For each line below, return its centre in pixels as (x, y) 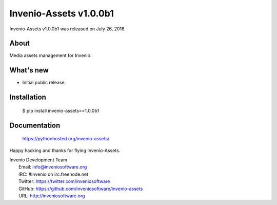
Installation (28, 97)
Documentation (35, 125)
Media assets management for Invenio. (51, 55)
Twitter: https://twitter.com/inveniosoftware (64, 181)
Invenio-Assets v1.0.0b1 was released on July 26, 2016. (67, 29)
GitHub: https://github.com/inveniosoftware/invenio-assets (81, 189)
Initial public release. (44, 83)
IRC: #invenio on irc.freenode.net (54, 174)
